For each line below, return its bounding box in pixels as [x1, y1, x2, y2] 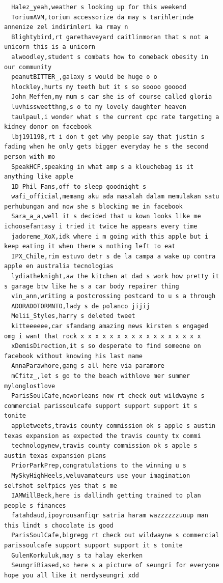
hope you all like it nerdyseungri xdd [4, 571, 139, 579]
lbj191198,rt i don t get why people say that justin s [11, 133, 205, 140]
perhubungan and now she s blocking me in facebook [4, 202, 183, 210]
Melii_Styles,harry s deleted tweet [11, 312, 135, 320]
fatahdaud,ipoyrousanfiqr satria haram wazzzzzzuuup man [11, 512, 208, 519]
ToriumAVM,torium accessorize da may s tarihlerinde [11, 13, 194, 21]
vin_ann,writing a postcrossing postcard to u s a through [11, 293, 216, 300]
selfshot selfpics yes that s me [4, 482, 117, 489]
